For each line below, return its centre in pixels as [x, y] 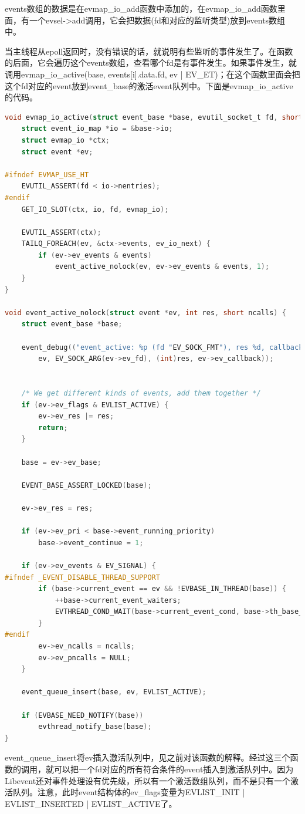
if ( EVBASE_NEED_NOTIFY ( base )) [82, 715]
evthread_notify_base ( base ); [95, 727]
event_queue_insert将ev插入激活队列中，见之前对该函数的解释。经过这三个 [148, 757]
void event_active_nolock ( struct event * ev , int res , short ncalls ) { [145, 313]
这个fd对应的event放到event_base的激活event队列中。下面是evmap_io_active [149, 85]
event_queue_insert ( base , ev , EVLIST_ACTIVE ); [114, 692]
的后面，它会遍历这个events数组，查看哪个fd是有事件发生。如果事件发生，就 [151, 63]
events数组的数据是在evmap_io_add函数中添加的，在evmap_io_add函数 [141, 8]
